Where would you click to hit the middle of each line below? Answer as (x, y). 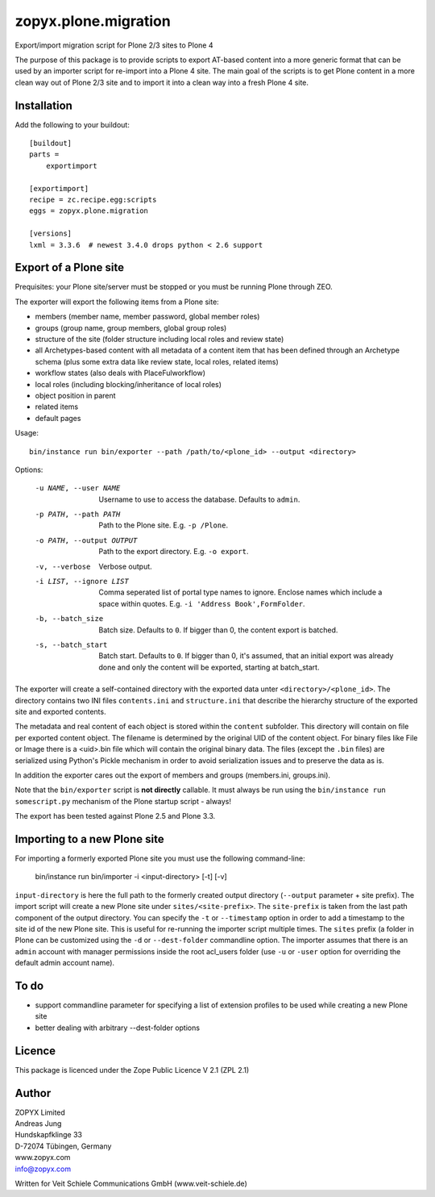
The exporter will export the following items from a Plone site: (117, 302)
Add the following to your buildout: (72, 124)
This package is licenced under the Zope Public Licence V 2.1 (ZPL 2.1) (132, 1070)
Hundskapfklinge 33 (48, 1135)
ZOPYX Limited (40, 1112)
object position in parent (75, 395)
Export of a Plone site (70, 267)
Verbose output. (125, 566)
